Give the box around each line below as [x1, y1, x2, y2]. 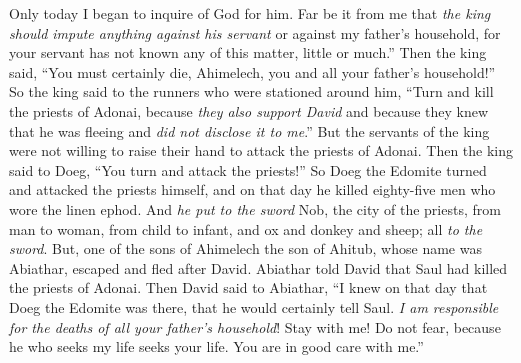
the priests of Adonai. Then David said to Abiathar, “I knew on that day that [9, 277, 488, 298]
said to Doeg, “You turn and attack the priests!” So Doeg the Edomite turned [9, 159, 487, 180]
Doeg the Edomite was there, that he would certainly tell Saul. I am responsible [9, 296, 499, 317]
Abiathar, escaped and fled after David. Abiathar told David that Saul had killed [9, 257, 508, 278]
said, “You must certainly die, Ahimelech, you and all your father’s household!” [9, 61, 496, 82]
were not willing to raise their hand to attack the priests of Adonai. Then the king [9, 140, 513, 161]
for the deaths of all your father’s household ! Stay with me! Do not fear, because [9, 316, 501, 337]
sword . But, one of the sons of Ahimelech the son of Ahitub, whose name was [9, 238, 482, 259]
